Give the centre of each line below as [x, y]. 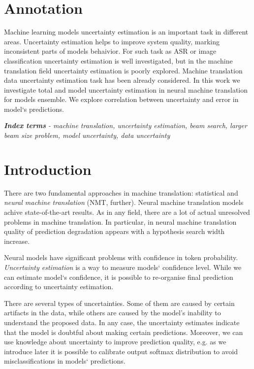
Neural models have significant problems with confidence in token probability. [121, 257]
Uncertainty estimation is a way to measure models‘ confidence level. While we [123, 267]
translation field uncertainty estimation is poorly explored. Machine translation [123, 70]
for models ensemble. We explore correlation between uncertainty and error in [121, 99]
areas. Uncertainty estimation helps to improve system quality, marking [112, 41]
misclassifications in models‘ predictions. [65, 361]
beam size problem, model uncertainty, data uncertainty [87, 135]
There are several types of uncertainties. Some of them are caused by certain [119, 303]
